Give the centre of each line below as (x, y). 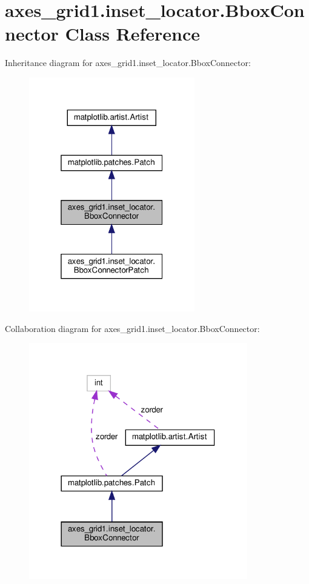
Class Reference (133, 34)
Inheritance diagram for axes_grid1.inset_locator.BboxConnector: (128, 63)
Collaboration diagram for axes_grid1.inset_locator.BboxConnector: (132, 328)
